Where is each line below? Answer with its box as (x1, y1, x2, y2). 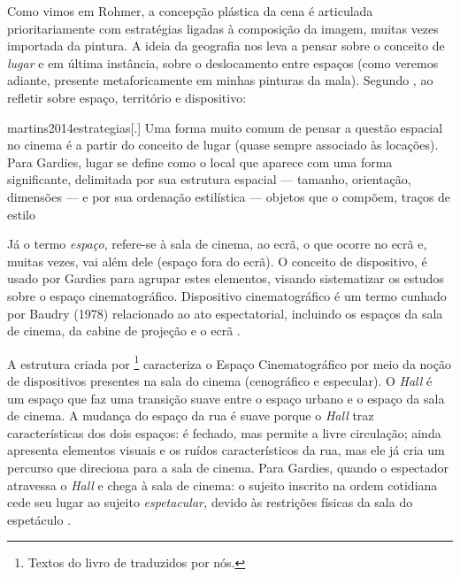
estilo (7, 204, 35, 223)
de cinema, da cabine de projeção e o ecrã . (7, 321, 241, 340)
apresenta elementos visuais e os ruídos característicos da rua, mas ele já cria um (7, 441, 445, 459)
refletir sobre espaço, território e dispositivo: (7, 88, 247, 106)
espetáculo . (7, 510, 72, 528)
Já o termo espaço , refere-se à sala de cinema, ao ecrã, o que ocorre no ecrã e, (7, 235, 427, 253)
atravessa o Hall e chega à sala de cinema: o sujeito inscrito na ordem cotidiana (7, 475, 438, 494)
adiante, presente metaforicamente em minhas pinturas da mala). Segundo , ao (7, 71, 433, 89)
